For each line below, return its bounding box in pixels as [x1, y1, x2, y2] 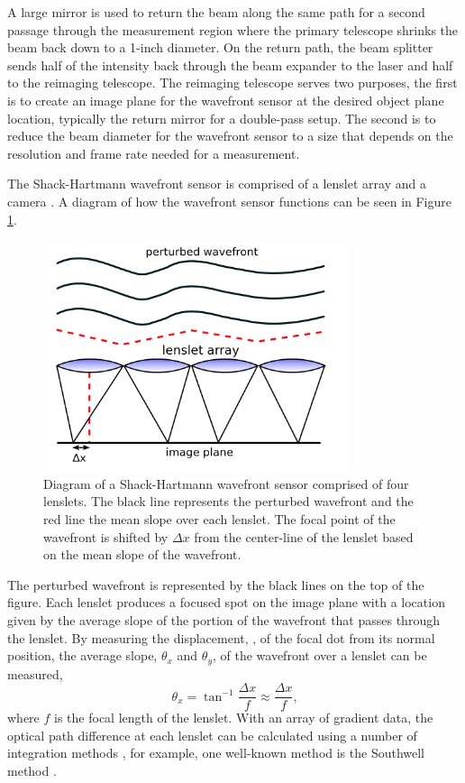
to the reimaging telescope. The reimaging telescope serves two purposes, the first [7, 73, 458, 92]
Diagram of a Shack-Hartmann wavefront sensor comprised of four [43, 474, 409, 493]
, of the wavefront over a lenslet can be [212, 646, 427, 665]
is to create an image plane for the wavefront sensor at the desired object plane [7, 90, 444, 109]
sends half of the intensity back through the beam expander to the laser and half [7, 55, 453, 74]
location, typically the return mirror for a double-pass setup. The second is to [7, 108, 436, 127]
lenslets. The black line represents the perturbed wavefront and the [43, 492, 414, 511]
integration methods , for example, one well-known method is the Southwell [7, 743, 425, 762]
